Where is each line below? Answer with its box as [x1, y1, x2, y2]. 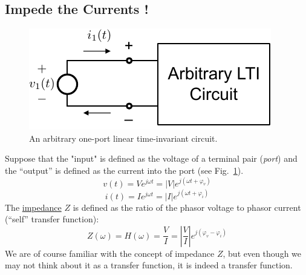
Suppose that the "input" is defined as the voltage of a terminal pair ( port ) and [5, 152, 298, 165]
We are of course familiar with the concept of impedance [5, 247, 215, 259]
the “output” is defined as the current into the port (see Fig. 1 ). [5, 164, 244, 176]
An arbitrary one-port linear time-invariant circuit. [29, 131, 218, 144]
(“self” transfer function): [5, 213, 99, 225]
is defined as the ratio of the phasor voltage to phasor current [73, 200, 301, 213]
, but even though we [223, 247, 302, 259]
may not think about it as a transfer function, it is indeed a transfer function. [5, 259, 293, 271]
